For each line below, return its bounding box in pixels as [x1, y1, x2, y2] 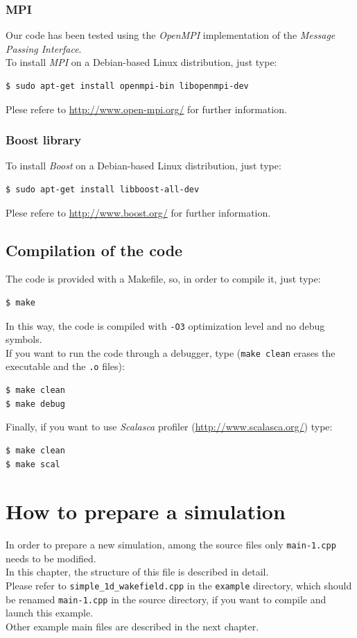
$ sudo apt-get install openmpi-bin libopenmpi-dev [6, 81, 249, 91]
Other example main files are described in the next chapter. [6, 619, 259, 633]
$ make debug [6, 398, 65, 409]
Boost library [6, 131, 82, 149]
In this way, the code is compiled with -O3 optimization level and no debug [6, 318, 325, 333]
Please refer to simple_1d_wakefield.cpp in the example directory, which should [6, 578, 352, 593]
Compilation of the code [6, 239, 183, 260]
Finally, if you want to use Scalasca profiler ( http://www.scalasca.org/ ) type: [6, 419, 333, 434]
